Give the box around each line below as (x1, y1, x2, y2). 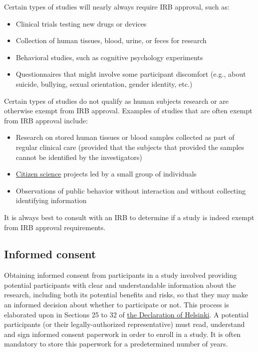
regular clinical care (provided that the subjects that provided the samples (16, 141, 244, 152)
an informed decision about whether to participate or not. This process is (4, 299, 229, 310)
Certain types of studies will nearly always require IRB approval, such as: (4, 2, 229, 12)
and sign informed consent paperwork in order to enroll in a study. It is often (4, 328, 241, 339)
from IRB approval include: (4, 115, 88, 125)
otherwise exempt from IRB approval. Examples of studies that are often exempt (4, 105, 252, 116)
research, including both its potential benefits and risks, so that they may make (4, 289, 248, 300)
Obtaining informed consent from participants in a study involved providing (4, 270, 237, 280)
